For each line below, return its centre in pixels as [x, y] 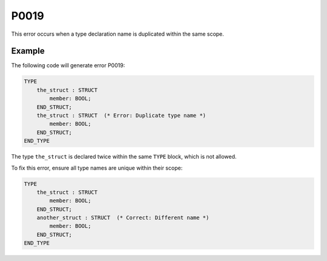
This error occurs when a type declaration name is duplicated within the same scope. [117, 34]
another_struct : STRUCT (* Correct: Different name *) [123, 218]
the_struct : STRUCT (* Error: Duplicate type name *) [121, 115]
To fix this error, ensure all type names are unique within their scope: [97, 168]
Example [28, 51]
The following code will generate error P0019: [68, 65]
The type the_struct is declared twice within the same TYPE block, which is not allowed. [124, 157]
